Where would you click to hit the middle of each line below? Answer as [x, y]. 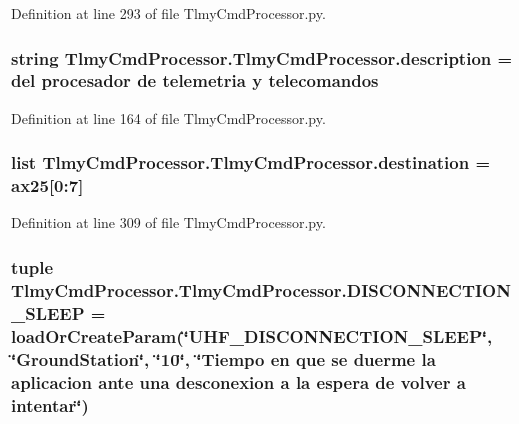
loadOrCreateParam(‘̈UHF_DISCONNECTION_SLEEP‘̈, [252, 335]
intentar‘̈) [50, 404]
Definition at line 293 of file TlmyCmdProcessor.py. [168, 13]
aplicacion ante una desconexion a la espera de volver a [238, 381]
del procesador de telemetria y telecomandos [195, 80]
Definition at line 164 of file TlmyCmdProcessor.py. [168, 117]
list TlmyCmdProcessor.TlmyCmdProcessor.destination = [251, 162]
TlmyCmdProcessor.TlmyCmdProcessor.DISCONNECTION [261, 289]
